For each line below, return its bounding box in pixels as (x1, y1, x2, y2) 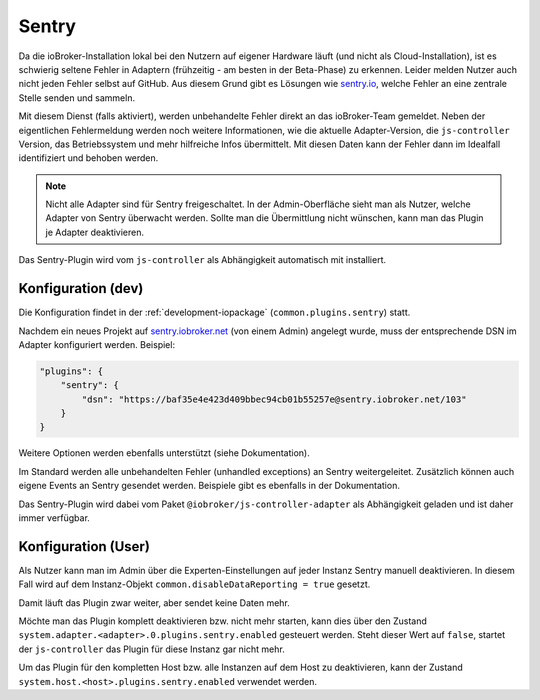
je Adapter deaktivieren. (45, 226, 145, 238)
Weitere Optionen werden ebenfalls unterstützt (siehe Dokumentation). (18, 447, 310, 459)
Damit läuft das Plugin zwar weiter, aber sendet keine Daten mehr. (18, 596, 290, 609)
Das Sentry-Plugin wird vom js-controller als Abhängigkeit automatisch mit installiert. (18, 254, 387, 266)
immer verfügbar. (18, 512, 90, 524)
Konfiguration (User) (18, 538, 150, 555)
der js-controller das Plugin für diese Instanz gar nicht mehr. (18, 643, 285, 655)
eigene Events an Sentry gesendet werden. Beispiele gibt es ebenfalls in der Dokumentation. (18, 480, 400, 492)
